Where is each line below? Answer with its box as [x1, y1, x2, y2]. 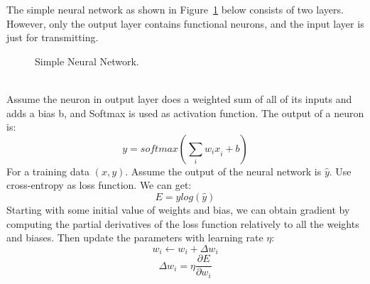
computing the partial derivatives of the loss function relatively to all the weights [6, 216, 359, 231]
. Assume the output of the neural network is [125, 163, 322, 178]
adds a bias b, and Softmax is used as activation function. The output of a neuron [6, 105, 364, 120]
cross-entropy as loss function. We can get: [6, 177, 192, 192]
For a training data [6, 163, 89, 178]
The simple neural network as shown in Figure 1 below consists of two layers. [6, 2, 344, 16]
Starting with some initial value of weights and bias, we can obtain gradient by [6, 202, 350, 217]
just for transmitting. [6, 30, 99, 45]
